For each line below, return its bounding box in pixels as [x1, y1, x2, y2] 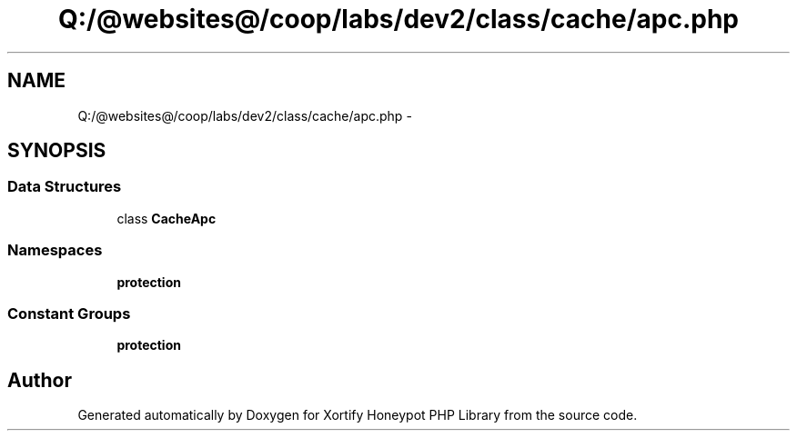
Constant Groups [7, 304, 131, 323]
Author [7, 368, 72, 392]
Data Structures [7, 177, 122, 196]
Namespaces [7, 241, 103, 260]
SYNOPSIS [7, 139, 106, 163]
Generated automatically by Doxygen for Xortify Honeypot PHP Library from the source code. [77, 407, 638, 423]
